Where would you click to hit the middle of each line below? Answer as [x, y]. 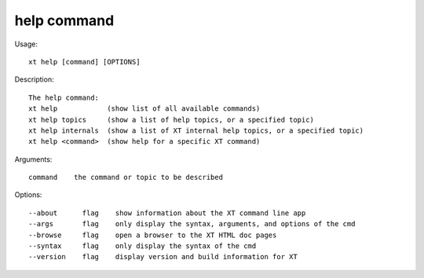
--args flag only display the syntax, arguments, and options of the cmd [192, 224]
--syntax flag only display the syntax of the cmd [143, 246]
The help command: [64, 97]
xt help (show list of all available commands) [144, 109]
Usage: [26, 44]
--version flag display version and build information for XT [163, 257]
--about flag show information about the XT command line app [167, 213]
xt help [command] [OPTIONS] [84, 62]
